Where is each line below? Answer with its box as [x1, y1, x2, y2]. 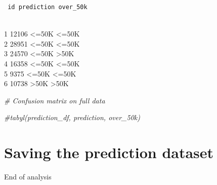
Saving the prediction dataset [4, 142, 214, 163]
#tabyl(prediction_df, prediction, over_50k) [4, 112, 140, 123]
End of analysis [4, 171, 52, 182]
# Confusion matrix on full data [4, 95, 105, 105]
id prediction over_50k [8, 4, 88, 11]
